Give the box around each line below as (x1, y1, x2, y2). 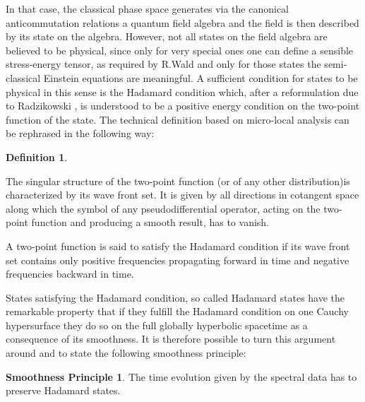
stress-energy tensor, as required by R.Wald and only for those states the (6, 57, 321, 71)
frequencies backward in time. (6, 266, 134, 281)
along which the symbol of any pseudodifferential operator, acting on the (6, 201, 321, 215)
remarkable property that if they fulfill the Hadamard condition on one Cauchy (6, 304, 349, 319)
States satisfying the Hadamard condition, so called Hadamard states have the (6, 290, 345, 305)
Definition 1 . (6, 149, 68, 164)
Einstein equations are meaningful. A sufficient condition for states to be (43, 70, 358, 85)
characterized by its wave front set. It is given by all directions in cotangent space (6, 187, 359, 202)
